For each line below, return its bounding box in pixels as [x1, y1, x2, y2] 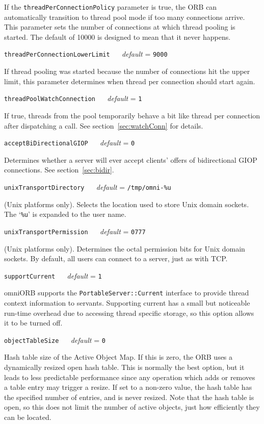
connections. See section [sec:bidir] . [4, 164, 114, 175]
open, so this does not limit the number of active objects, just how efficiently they [4, 402, 260, 412]
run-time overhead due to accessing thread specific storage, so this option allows [4, 307, 254, 318]
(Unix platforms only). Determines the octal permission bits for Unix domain [4, 243, 245, 254]
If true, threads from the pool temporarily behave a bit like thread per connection [4, 110, 260, 120]
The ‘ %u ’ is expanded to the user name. [4, 209, 126, 219]
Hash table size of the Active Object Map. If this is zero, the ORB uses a [4, 352, 233, 362]
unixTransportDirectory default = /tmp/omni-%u [4, 181, 171, 192]
